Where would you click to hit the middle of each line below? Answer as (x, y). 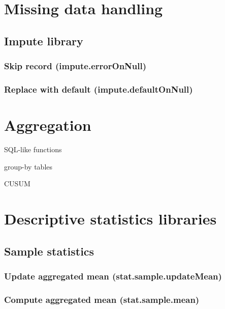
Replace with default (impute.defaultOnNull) (99, 89)
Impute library (44, 40)
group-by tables (28, 166)
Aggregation (48, 125)
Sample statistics (49, 251)
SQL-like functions (33, 149)
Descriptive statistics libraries (110, 218)
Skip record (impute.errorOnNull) (75, 66)
